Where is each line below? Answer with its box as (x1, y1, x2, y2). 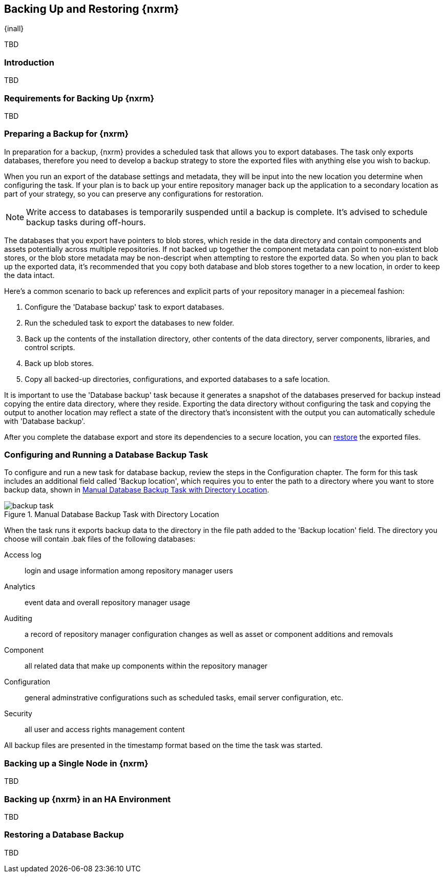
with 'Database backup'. (4, 416, 86, 425)
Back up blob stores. (25, 358, 94, 368)
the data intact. (4, 270, 55, 280)
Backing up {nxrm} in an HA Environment (4, 794, 171, 804)
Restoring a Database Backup (4, 829, 124, 840)
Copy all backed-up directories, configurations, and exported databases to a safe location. (25, 374, 330, 383)
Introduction (4, 57, 54, 68)
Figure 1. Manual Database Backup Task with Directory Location (4, 510, 219, 519)
